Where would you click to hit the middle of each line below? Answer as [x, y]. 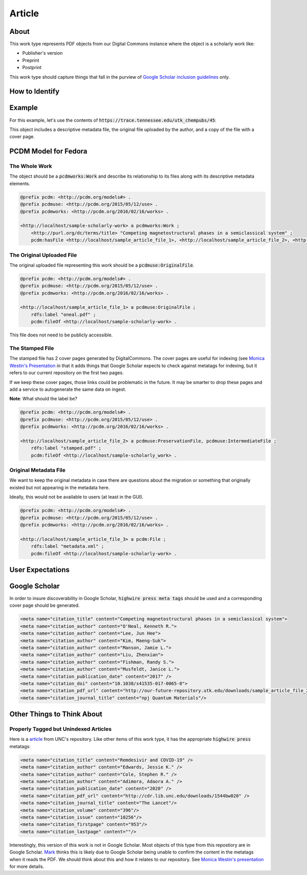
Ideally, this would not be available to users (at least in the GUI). [76, 497]
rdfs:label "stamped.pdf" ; [66, 448]
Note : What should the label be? [43, 399]
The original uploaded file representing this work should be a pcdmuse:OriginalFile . [102, 265]
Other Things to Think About [56, 714]
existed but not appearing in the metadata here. [60, 487]
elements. [20, 183]
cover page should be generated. [45, 605]
